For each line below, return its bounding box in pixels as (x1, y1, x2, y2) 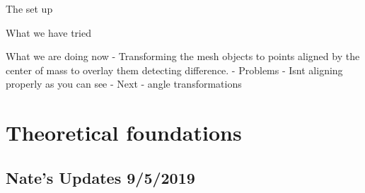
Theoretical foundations (6, 118, 242, 147)
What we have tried (6, 25, 91, 40)
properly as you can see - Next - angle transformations (6, 76, 242, 91)
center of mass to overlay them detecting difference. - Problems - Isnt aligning (6, 62, 343, 77)
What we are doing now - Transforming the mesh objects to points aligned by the (6, 49, 360, 64)
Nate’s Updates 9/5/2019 (6, 166, 195, 188)
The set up (6, 1, 53, 16)
